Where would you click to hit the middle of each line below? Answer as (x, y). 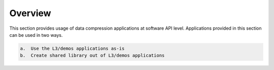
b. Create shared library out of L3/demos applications (92, 56)
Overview (30, 13)
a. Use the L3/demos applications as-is (72, 48)
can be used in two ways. (36, 35)
